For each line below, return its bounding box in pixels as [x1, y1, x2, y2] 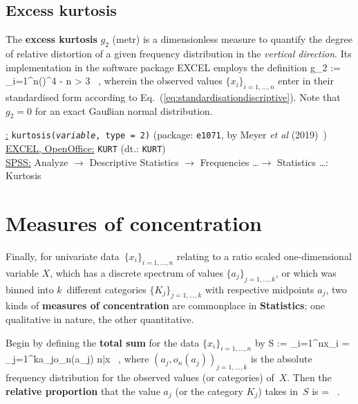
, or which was [275, 265, 337, 279]
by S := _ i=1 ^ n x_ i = [254, 335, 350, 349]
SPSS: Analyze [6, 154, 68, 169]
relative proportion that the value [6, 383, 160, 398]
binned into [6, 282, 54, 296]
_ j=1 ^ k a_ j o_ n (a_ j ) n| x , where [6, 351, 149, 366]
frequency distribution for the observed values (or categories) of [6, 370, 274, 385]
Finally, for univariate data [6, 249, 120, 263]
